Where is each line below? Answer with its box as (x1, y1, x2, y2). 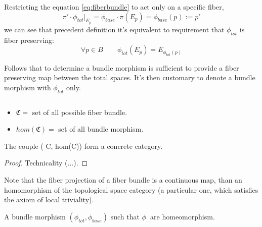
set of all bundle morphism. (58, 124, 144, 134)
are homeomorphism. (150, 211, 215, 221)
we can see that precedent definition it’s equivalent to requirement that (4, 24, 225, 34)
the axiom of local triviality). (4, 194, 94, 205)
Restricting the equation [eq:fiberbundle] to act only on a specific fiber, (4, 2, 224, 12)
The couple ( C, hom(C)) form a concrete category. (4, 140, 163, 151)
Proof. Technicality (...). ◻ (4, 157, 88, 168)
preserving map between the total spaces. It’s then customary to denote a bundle (4, 72, 255, 83)
